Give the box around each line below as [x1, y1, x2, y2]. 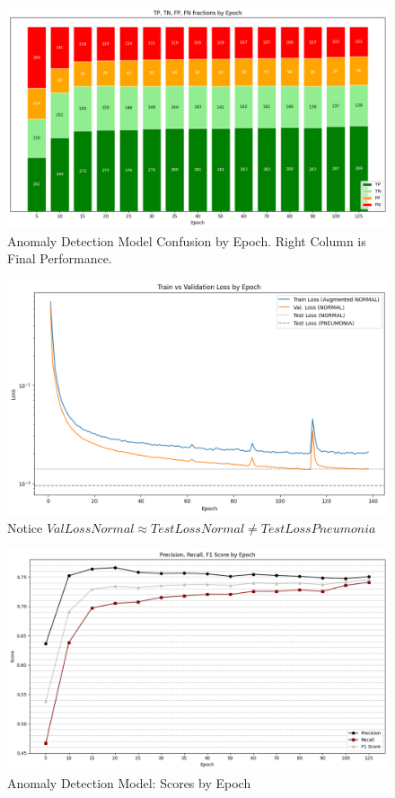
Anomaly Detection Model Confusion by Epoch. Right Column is [7, 231, 366, 250]
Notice [7, 518, 43, 536]
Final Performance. [7, 249, 112, 268]
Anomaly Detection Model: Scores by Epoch [7, 773, 251, 792]
